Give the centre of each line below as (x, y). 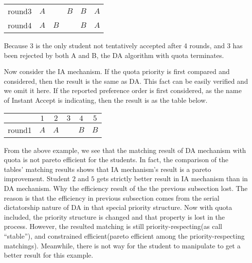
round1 (20, 130)
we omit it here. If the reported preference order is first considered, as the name (123, 90)
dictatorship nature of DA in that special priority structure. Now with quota (118, 207)
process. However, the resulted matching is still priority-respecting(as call (113, 226)
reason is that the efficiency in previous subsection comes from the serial (112, 197)
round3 (20, 11)
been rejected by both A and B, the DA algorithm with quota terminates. (114, 55)
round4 (20, 25)
